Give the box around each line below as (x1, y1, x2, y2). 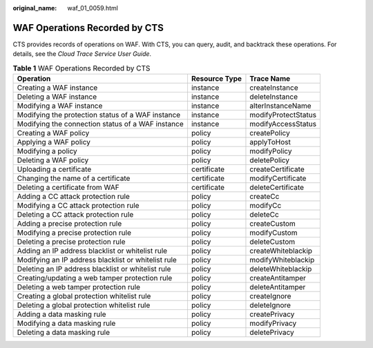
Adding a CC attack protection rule (17, 192, 131, 202)
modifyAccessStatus (249, 119, 317, 129)
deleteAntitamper (249, 282, 306, 292)
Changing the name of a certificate (17, 173, 131, 183)
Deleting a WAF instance (17, 92, 97, 101)
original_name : (12, 4, 57, 12)
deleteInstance (249, 92, 298, 101)
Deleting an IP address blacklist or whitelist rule (17, 264, 171, 274)
